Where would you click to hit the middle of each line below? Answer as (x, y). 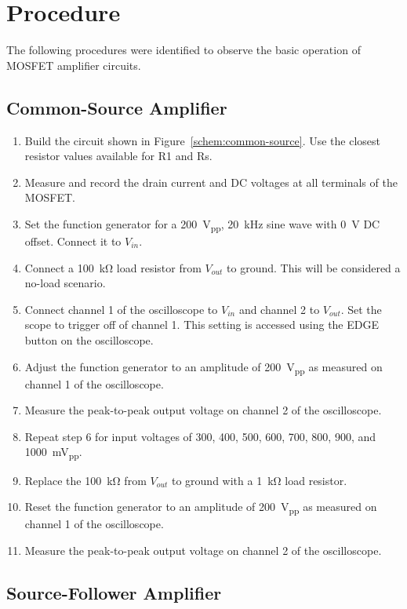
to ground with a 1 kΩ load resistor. (259, 480)
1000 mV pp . (53, 453)
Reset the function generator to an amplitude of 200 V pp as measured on (201, 507)
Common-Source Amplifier (117, 107)
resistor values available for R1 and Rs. (118, 156)
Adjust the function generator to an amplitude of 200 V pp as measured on (203, 367)
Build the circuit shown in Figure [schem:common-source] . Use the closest (202, 140)
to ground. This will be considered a (314, 267)
